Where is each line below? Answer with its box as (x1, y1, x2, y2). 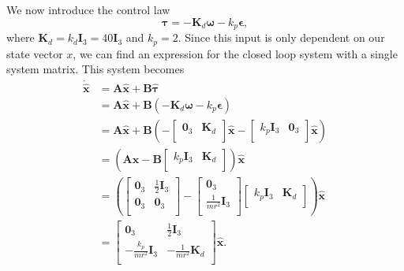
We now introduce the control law (6, 2, 170, 18)
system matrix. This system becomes (6, 61, 185, 77)
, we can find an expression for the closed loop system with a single (73, 45, 398, 61)
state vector (6, 45, 63, 61)
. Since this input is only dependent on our (178, 29, 385, 46)
